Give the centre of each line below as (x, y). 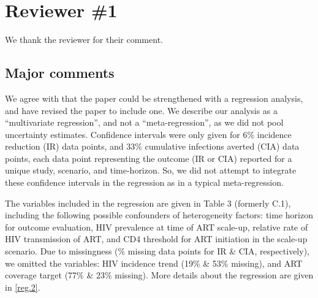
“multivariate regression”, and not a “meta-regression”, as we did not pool (144, 122)
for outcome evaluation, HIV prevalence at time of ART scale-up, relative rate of (157, 227)
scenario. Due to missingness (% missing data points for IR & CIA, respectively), (157, 251)
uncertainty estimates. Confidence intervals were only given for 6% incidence (148, 134)
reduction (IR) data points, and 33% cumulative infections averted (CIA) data (152, 146)
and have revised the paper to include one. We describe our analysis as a (142, 110)
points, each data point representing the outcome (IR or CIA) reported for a (149, 158)
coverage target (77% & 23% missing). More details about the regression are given (159, 275)
